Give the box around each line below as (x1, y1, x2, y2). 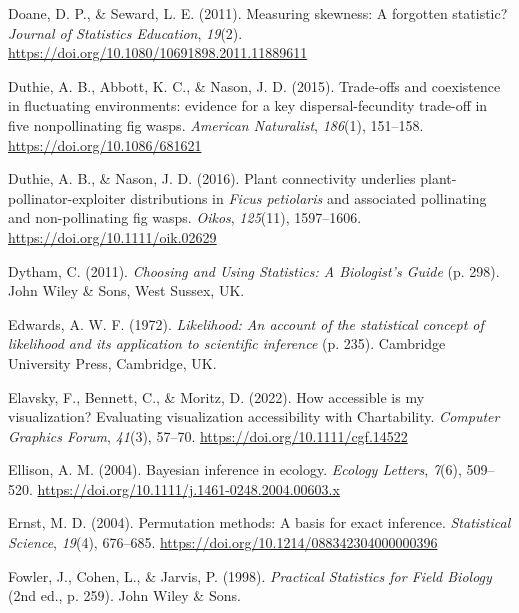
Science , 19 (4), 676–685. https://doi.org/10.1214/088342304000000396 (8, 532, 438, 553)
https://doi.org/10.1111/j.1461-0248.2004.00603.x (37, 478, 340, 499)
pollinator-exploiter (8, 187, 126, 208)
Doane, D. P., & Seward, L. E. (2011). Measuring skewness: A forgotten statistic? (8, 3, 508, 23)
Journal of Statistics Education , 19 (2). (8, 22, 243, 43)
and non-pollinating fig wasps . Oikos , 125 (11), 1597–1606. (8, 207, 362, 228)
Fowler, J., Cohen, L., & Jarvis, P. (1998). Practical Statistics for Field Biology (8, 565, 492, 586)
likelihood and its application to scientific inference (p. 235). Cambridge (8, 333, 446, 354)
